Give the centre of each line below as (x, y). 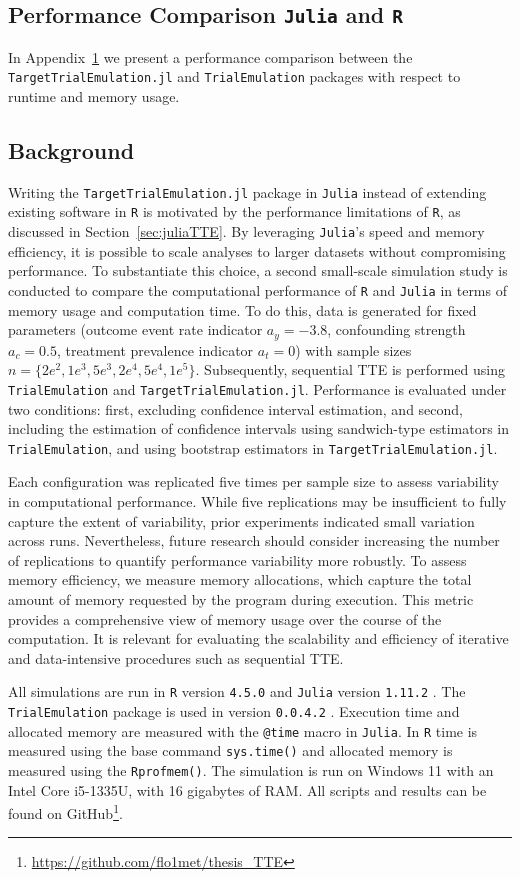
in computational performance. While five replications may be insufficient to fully (257, 500)
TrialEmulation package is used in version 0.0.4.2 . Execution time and (234, 710)
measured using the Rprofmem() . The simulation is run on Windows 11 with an (251, 769)
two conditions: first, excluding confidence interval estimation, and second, (236, 408)
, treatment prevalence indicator (155, 349)
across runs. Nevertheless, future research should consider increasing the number (254, 540)
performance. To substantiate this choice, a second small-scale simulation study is (258, 270)
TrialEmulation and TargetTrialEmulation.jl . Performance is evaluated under (257, 388)
